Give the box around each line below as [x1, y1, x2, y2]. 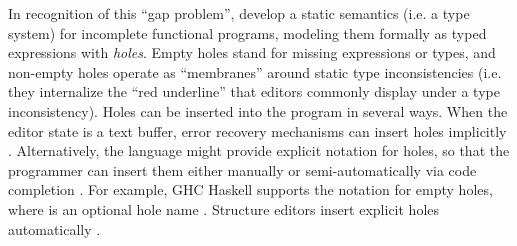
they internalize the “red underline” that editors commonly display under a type [8, 81, 500, 102]
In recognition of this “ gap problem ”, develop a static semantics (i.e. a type [8, 3, 470, 23]
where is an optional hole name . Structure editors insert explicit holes [8, 198, 440, 219]
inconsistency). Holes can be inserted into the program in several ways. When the [8, 100, 508, 121]
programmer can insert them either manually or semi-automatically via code [8, 159, 477, 180]
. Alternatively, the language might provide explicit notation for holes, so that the [8, 140, 510, 161]
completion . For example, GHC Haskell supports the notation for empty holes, [8, 179, 493, 200]
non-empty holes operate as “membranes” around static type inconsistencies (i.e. [8, 61, 502, 82]
